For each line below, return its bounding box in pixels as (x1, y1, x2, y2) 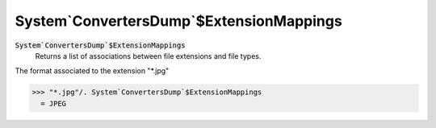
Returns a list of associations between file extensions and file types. (35, 51, 262, 60)
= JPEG (40, 99, 67, 108)
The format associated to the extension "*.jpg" (15, 66, 170, 76)
